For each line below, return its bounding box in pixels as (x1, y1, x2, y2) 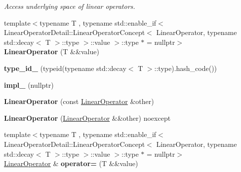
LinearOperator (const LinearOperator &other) (4, 96, 154, 106)
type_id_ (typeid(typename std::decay (4, 63, 126, 73)
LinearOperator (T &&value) (4, 46, 99, 57)
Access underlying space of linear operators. (4, 1, 135, 11)
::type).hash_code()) (154, 63, 217, 73)
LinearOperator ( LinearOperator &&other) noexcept (4, 112, 171, 123)
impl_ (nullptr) (4, 79, 54, 90)
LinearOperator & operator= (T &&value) (4, 158, 138, 169)
